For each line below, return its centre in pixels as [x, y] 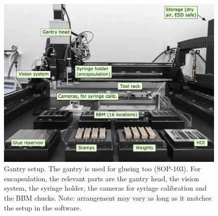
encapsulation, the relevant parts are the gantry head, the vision [102, 178]
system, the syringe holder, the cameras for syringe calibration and [105, 188]
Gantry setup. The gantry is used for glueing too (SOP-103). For [102, 169]
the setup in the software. [43, 207]
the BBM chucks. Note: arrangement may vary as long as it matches [108, 197]
